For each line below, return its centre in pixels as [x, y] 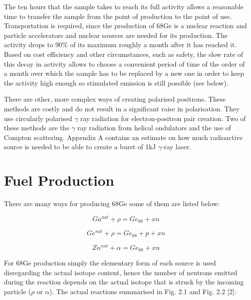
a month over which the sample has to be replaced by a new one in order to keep [124, 73]
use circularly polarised [38, 118]
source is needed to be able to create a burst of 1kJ [80, 147]
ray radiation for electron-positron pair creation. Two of [163, 118]
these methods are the [37, 128]
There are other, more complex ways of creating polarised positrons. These [115, 99]
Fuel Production [59, 180]
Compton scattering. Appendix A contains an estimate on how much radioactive [123, 137]
